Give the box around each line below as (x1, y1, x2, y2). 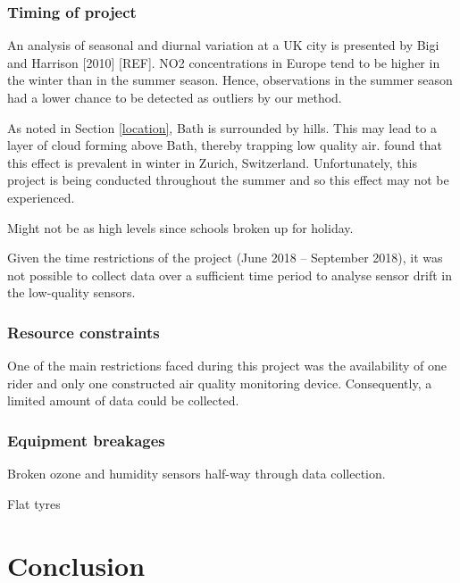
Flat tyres (7, 494, 61, 512)
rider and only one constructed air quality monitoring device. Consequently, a (7, 373, 432, 392)
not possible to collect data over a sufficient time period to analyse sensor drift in (7, 265, 452, 284)
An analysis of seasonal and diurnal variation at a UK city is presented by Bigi (7, 36, 439, 54)
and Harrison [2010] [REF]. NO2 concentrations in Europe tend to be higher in (7, 53, 440, 71)
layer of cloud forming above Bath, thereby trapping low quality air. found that (7, 136, 442, 154)
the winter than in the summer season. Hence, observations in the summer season (7, 71, 453, 89)
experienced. (7, 187, 75, 206)
